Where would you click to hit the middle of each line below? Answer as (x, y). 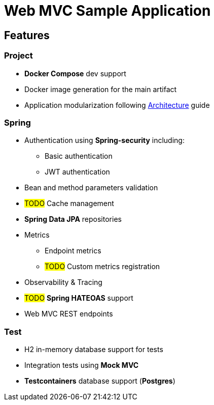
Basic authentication (79, 156)
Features (27, 35)
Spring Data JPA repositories (73, 219)
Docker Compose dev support (75, 73)
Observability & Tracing (63, 282)
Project (19, 56)
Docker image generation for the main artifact (101, 89)
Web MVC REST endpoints (69, 314)
